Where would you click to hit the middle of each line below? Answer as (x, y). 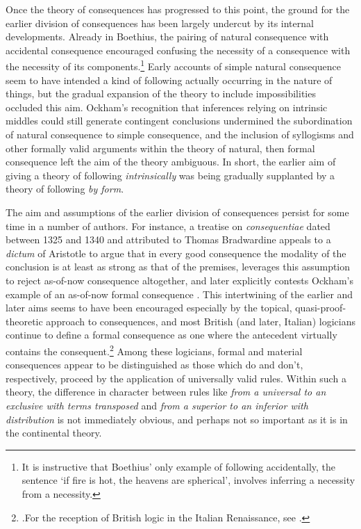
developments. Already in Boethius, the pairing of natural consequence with (167, 36)
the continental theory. (54, 433)
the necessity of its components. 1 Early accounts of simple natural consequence (174, 65)
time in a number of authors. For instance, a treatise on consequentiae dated (168, 226)
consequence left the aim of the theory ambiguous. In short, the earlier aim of (171, 162)
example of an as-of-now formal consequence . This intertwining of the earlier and (179, 294)
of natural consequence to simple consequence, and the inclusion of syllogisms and (180, 134)
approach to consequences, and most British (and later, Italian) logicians (201, 321)
